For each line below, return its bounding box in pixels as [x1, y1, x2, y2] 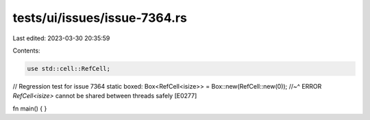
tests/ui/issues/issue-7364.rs [12, 10, 188, 25]
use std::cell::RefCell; [27, 65, 111, 72]
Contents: [12, 46, 40, 55]
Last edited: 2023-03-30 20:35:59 [12, 34, 110, 42]
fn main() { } [12, 104, 47, 112]
